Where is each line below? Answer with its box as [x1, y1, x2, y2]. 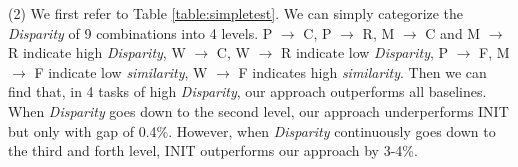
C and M [425, 22, 481, 43]
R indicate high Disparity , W [8, 42, 186, 63]
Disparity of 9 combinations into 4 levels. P [8, 22, 273, 43]
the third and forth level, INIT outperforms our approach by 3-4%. [8, 140, 418, 161]
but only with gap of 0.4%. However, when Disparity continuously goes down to [8, 120, 496, 141]
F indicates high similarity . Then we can [238, 61, 487, 82]
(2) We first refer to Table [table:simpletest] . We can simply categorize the [8, 3, 464, 23]
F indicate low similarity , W [34, 61, 208, 82]
